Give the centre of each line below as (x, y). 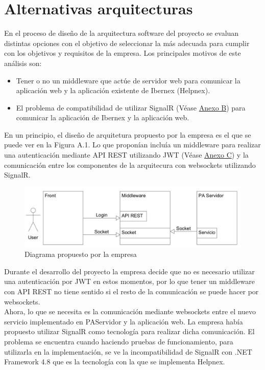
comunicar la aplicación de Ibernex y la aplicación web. (103, 117)
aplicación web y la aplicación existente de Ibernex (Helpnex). (113, 90)
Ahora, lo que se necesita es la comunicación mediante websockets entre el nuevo (130, 311)
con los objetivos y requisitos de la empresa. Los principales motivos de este (123, 53)
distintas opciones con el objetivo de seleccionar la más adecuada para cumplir (127, 43)
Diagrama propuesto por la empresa (81, 254)
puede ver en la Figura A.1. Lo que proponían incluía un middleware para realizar (132, 145)
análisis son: (23, 63)
